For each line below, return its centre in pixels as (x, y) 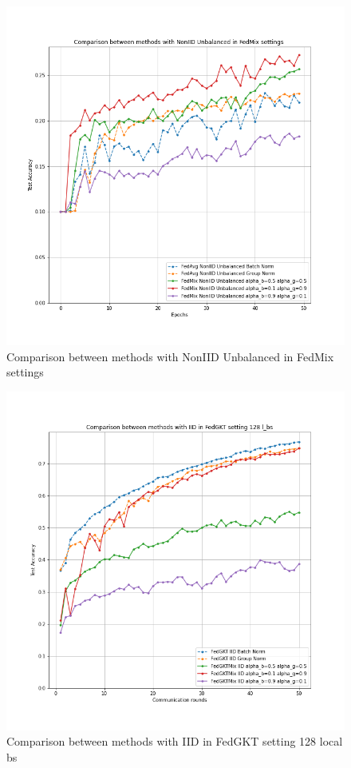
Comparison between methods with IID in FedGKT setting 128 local (175, 741)
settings (25, 372)
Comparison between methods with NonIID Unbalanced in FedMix (170, 356)
